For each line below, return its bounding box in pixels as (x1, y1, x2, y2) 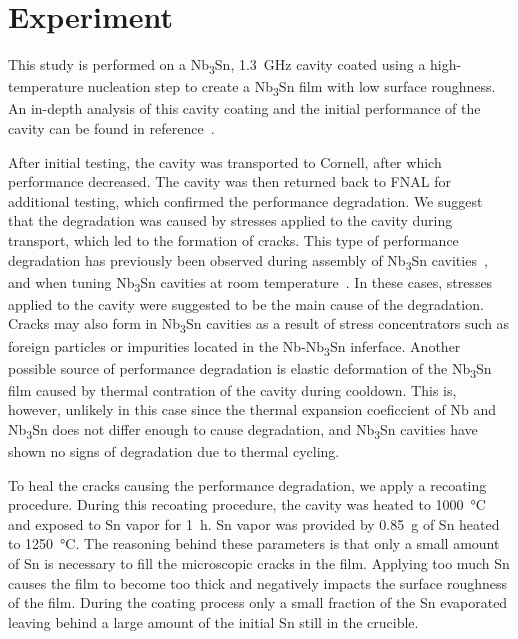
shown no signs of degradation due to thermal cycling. (8, 441, 340, 462)
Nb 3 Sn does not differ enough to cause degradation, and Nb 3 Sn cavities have (8, 418, 478, 442)
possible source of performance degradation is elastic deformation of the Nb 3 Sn (8, 357, 492, 381)
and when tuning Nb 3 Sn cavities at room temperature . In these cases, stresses (8, 271, 493, 295)
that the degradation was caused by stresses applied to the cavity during (8, 210, 453, 231)
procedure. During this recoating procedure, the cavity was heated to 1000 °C (8, 494, 486, 515)
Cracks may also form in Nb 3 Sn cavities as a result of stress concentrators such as (8, 313, 510, 337)
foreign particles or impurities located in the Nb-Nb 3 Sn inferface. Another (8, 335, 461, 359)
